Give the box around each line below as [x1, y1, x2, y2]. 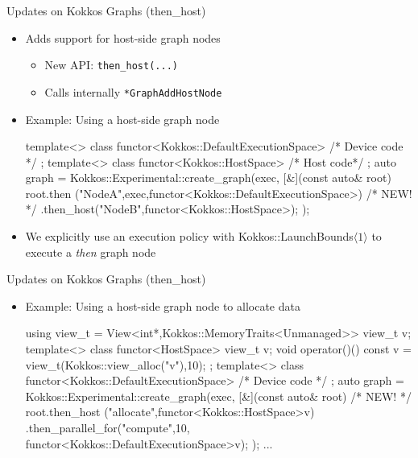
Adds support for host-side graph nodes [25, 29, 221, 46]
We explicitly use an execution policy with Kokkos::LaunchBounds [25, 228, 354, 245]
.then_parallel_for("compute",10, [25, 419, 190, 435]
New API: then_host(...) [44, 56, 178, 73]
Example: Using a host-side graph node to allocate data [25, 297, 300, 314]
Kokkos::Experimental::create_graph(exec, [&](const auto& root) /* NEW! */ [25, 387, 412, 404]
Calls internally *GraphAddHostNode [44, 83, 222, 100]
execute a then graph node [25, 243, 156, 260]
